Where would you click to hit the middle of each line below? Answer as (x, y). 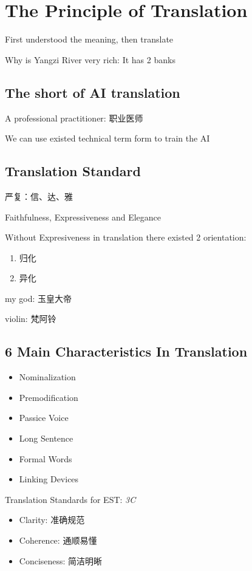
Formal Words (46, 458)
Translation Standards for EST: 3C (70, 499)
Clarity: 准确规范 (52, 520)
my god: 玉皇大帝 (39, 298)
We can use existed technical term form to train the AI (107, 138)
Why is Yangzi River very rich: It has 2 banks (90, 59)
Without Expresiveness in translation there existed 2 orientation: (126, 237)
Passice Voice (44, 418)
